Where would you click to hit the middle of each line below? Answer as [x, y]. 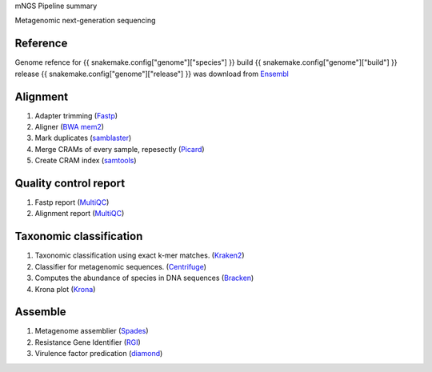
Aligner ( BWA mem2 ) [69, 126]
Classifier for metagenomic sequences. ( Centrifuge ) [121, 266]
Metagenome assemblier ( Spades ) [92, 331]
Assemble [41, 312]
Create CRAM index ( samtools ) [86, 161]
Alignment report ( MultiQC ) [80, 214]
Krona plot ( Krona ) [65, 289]
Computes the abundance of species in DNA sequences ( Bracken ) [144, 278]
